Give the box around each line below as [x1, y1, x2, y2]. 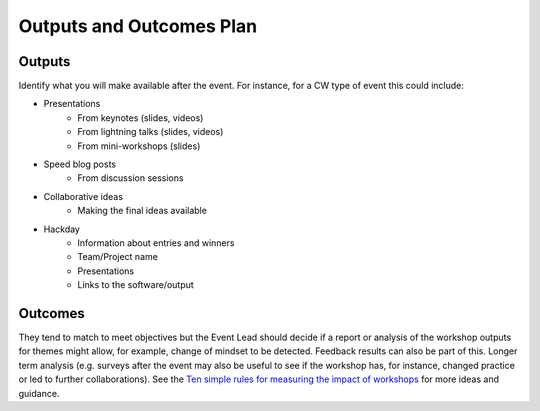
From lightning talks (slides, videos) [77, 126, 224, 138]
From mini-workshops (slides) [77, 140, 201, 152]
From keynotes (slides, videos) [77, 111, 204, 124]
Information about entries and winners [77, 236, 235, 249]
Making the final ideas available [77, 205, 207, 217]
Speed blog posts [43, 158, 117, 170]
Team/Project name [77, 251, 159, 263]
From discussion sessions [77, 172, 184, 184]
